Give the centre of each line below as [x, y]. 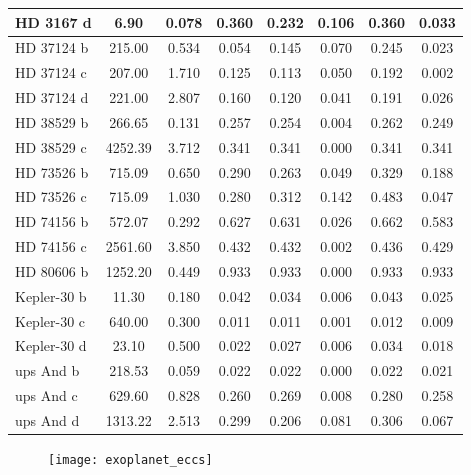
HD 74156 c [51, 246]
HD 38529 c [51, 146]
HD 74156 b [52, 221]
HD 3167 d [53, 21]
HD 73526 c [51, 196]
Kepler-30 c [50, 320]
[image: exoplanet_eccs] [130, 460]
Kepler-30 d [51, 345]
